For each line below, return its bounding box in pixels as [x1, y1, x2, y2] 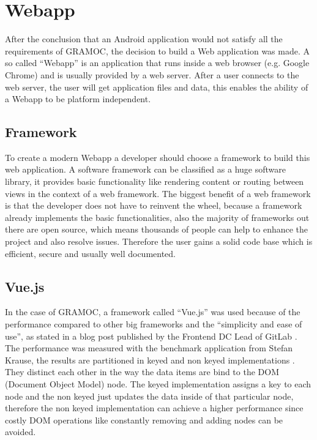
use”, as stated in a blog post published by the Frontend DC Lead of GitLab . [5, 329, 297, 342]
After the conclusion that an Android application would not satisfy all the [5, 32, 283, 45]
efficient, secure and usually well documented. [5, 247, 176, 259]
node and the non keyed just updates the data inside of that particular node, [5, 389, 294, 402]
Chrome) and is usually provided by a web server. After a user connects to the [5, 68, 299, 81]
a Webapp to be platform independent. [5, 92, 151, 105]
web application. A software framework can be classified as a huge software [5, 163, 286, 176]
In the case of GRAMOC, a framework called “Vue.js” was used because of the [5, 305, 300, 318]
